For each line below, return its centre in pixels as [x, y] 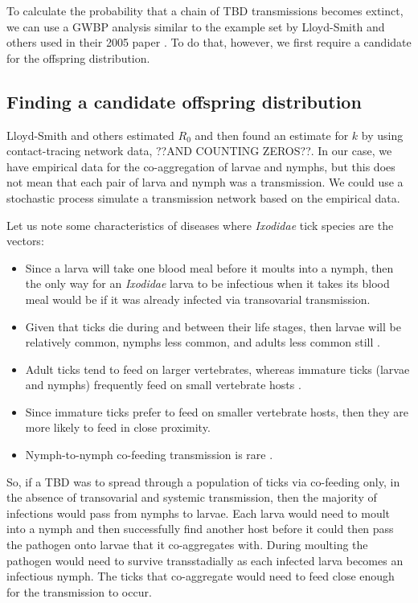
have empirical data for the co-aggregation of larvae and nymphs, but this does [201, 166]
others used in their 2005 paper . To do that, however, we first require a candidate [209, 42]
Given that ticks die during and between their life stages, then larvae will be [213, 326]
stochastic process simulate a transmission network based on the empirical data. [203, 197]
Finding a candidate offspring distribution [184, 101]
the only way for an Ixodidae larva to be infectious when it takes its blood [207, 283]
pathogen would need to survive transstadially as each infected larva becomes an [205, 560]
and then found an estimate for [272, 135]
